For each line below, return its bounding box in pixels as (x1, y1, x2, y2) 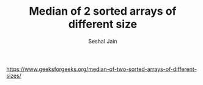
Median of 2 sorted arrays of (29, 4, 177, 18)
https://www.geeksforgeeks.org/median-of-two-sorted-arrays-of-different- (6, 65, 197, 73)
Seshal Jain (88, 37, 117, 45)
